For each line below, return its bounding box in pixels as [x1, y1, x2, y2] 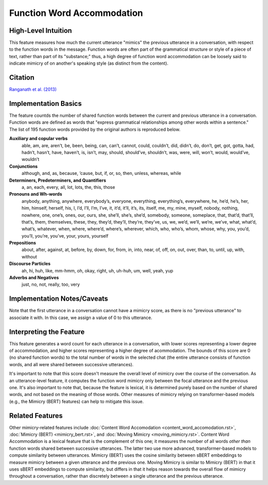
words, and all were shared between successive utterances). [9, 361, 134, 367]
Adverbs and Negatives [9, 275, 59, 281]
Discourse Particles [9, 261, 51, 267]
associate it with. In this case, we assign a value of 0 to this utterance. [9, 315, 152, 321]
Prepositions [9, 240, 36, 246]
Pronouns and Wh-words [9, 191, 63, 197]
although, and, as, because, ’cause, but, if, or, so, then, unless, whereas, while [21, 170, 181, 176]
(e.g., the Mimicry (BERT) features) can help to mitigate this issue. [9, 398, 144, 404]
